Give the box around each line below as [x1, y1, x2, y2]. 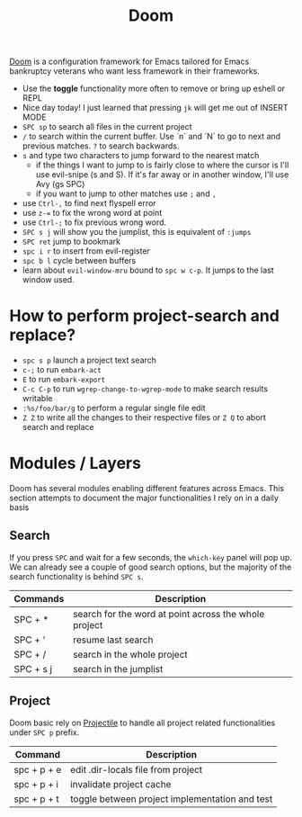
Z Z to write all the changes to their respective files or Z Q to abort [22, 412, 267, 423]
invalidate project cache [70, 777, 172, 790]
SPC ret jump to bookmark [22, 236, 121, 247]
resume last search [73, 633, 154, 646]
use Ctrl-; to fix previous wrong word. [22, 217, 167, 228]
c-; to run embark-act [22, 364, 102, 375]
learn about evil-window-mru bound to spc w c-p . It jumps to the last [22, 265, 274, 275]
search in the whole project [73, 648, 189, 660]
